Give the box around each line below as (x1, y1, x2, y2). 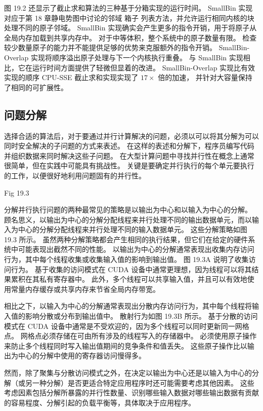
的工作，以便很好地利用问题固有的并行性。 (4, 170, 146, 180)
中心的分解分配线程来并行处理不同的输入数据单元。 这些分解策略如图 (18, 224, 247, 235)
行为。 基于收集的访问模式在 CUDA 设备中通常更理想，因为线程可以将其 (11, 264, 252, 274)
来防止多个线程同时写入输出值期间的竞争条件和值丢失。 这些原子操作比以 (4, 340, 247, 351)
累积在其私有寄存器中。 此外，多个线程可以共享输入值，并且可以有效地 (11, 274, 247, 284)
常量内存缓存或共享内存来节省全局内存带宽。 (11, 283, 160, 294)
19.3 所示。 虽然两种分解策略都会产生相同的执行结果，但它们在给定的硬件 (4, 234, 248, 244)
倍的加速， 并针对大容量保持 (158, 72, 252, 83)
